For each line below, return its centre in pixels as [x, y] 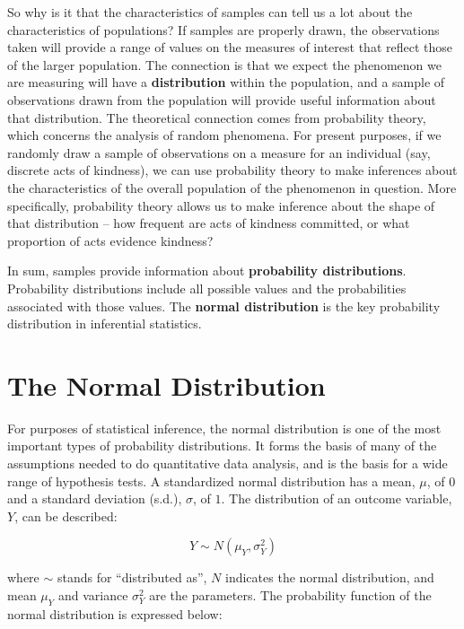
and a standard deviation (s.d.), [95, 498]
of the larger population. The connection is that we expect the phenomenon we [224, 64]
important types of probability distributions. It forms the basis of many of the [222, 446]
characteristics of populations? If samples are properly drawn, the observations [223, 29]
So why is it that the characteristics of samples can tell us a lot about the [210, 12]
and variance [93, 594]
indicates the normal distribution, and [330, 577]
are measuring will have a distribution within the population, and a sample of [226, 82]
